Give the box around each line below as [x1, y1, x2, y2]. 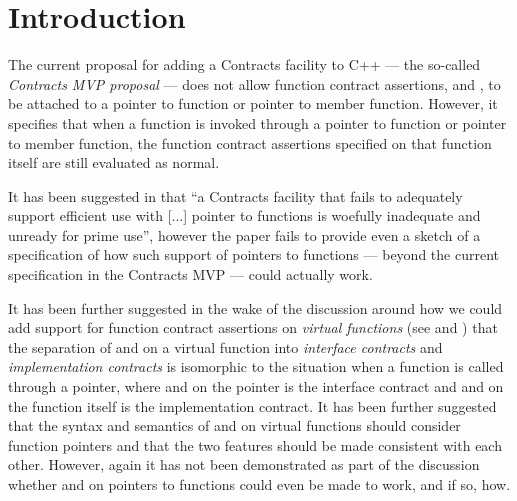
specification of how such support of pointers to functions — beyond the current [8, 244, 499, 265]
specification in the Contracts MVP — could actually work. [8, 264, 373, 285]
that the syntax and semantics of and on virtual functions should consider [8, 415, 461, 436]
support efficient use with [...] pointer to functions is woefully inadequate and [8, 205, 481, 226]
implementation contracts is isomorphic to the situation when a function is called [8, 356, 504, 377]
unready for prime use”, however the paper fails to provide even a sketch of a [8, 224, 481, 245]
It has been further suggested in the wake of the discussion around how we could [8, 297, 503, 318]
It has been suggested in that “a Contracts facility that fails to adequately [8, 185, 463, 206]
